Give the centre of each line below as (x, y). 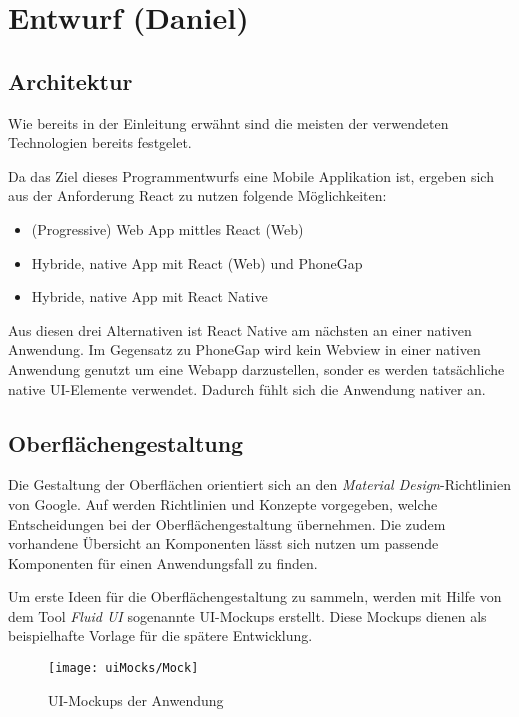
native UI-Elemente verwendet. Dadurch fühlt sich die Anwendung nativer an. (247, 388)
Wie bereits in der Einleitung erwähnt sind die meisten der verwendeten (228, 122)
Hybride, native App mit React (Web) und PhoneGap (197, 262)
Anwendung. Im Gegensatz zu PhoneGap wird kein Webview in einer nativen (244, 349)
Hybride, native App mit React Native (149, 296)
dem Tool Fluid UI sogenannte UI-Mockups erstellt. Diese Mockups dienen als (247, 615)
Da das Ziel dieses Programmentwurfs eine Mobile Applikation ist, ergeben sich (251, 175)
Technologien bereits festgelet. (100, 142)
